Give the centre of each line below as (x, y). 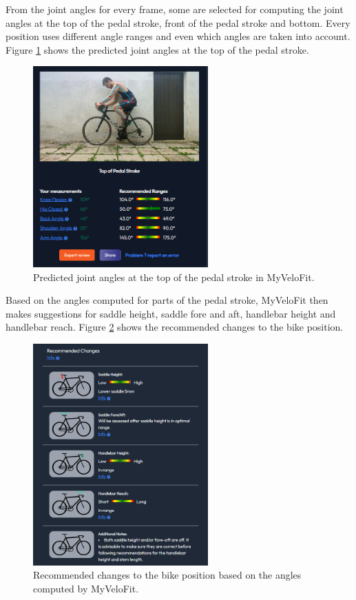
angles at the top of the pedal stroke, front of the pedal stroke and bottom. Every (178, 22)
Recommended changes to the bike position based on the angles (167, 575)
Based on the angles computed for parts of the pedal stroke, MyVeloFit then (167, 300)
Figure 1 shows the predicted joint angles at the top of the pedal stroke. (157, 49)
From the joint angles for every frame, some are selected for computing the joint (175, 9)
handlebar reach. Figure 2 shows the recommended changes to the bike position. (175, 327)
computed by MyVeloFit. (86, 588)
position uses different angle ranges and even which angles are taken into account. (178, 36)
